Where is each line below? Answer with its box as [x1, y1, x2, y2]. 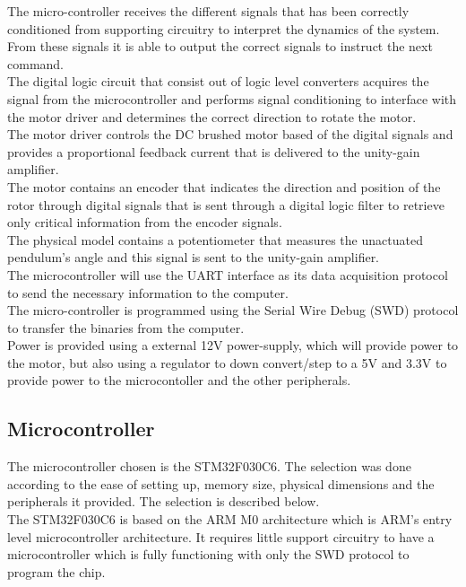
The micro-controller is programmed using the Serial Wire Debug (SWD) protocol [7, 301, 459, 320]
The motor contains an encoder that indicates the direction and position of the [7, 177, 441, 196]
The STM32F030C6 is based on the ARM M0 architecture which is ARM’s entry [7, 510, 453, 529]
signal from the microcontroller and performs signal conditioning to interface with [7, 89, 457, 108]
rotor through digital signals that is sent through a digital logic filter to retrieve [7, 195, 444, 214]
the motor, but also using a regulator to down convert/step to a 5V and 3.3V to [7, 353, 447, 372]
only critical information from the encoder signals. [7, 213, 282, 232]
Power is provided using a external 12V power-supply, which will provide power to [7, 336, 459, 355]
